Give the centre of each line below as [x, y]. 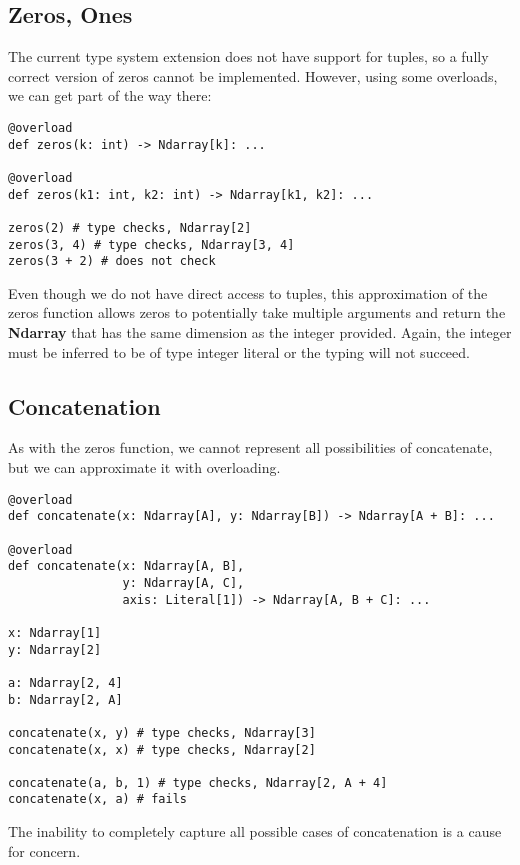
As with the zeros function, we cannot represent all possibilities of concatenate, [250, 447]
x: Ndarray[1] [55, 632]
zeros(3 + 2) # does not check [112, 261]
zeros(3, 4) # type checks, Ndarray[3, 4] [151, 244]
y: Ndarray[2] [55, 649]
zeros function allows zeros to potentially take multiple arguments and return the [257, 312]
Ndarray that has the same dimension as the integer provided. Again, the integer [260, 332]
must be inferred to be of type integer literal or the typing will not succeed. [239, 351]
